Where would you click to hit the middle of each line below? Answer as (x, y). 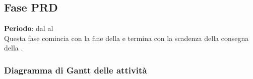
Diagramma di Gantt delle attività (76, 70)
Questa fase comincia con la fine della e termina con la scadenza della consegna (126, 38)
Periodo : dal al (29, 28)
